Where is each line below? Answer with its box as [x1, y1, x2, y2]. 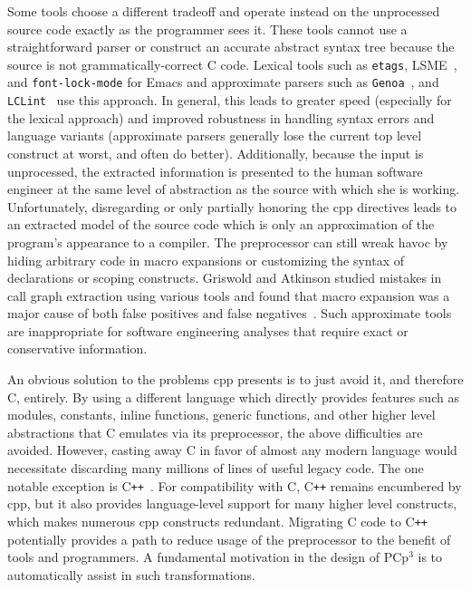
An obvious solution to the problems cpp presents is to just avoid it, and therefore [7, 370, 464, 389]
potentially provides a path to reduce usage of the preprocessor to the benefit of [7, 529, 451, 548]
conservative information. [7, 339, 148, 358]
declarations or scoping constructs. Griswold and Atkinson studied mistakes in [7, 268, 442, 287]
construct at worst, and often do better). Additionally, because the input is [7, 143, 424, 162]
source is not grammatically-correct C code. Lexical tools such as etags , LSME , [7, 54, 457, 73]
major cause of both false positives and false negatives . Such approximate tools [7, 304, 452, 323]
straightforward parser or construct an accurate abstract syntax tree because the [7, 37, 455, 56]
